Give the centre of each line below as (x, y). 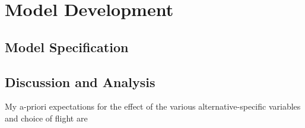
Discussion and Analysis (80, 81)
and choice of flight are (46, 118)
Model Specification (67, 47)
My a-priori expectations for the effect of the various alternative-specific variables (153, 106)
